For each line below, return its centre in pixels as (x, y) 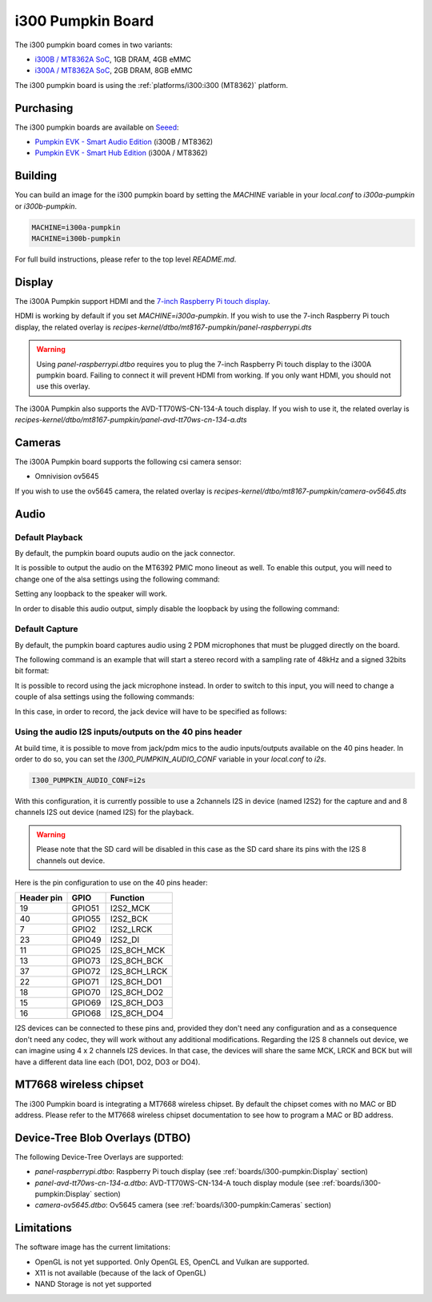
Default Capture (47, 629)
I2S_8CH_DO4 (137, 1013)
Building (36, 176)
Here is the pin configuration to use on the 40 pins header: (111, 883)
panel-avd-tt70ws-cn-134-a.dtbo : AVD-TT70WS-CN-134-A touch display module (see (177, 1183)
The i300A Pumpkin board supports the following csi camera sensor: (128, 461)
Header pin (41, 898)
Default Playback (49, 537)
